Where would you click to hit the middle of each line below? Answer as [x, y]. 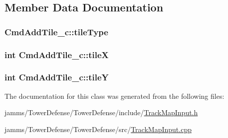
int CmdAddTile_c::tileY [57, 77]
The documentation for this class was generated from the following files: [114, 96]
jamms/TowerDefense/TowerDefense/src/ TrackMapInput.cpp [98, 129]
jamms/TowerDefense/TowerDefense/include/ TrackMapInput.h [101, 112]
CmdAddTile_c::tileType [56, 32]
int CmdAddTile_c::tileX [57, 54]
